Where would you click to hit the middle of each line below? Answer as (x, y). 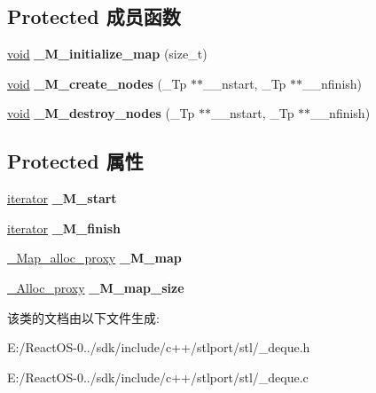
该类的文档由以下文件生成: (83, 317)
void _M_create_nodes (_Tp (97, 83)
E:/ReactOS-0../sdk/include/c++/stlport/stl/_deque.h (159, 347)
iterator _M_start (62, 198)
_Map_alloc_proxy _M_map (94, 258)
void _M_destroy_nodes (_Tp (101, 113)
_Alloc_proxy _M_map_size (96, 287)
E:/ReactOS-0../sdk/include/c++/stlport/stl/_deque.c (158, 377)
